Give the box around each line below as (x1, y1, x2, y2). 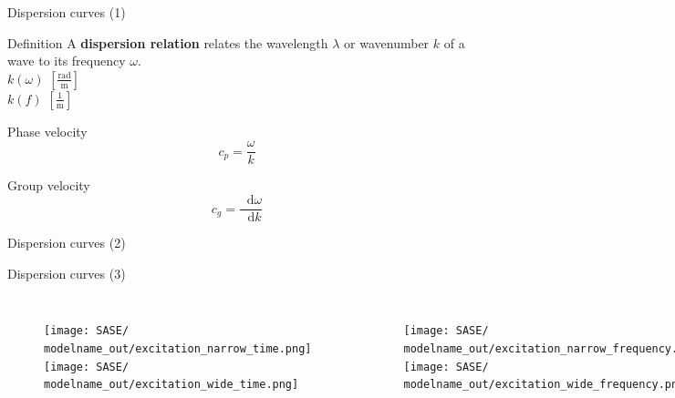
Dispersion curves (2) (7, 233, 126, 252)
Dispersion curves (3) (7, 263, 126, 282)
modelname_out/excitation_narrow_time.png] (44, 342, 312, 355)
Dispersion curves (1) (7, 3, 126, 21)
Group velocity (7, 176, 90, 195)
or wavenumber (344, 33, 430, 52)
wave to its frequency (7, 51, 126, 70)
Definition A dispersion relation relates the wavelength (7, 33, 328, 52)
